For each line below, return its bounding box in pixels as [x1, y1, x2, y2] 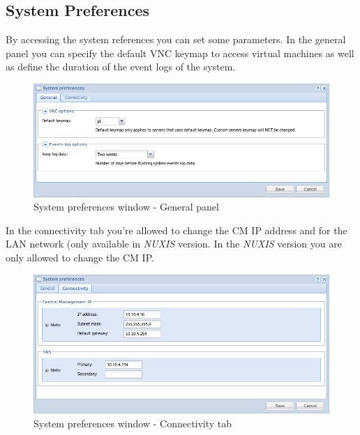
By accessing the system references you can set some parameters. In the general [6, 32, 346, 47]
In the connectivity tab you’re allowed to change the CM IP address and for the [6, 222, 347, 237]
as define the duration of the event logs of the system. [6, 59, 236, 74]
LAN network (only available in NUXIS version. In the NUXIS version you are [6, 236, 342, 251]
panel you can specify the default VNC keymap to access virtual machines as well [6, 45, 354, 60]
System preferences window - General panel [33, 199, 219, 214]
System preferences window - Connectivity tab [33, 415, 232, 430]
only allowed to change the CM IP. [6, 250, 154, 265]
